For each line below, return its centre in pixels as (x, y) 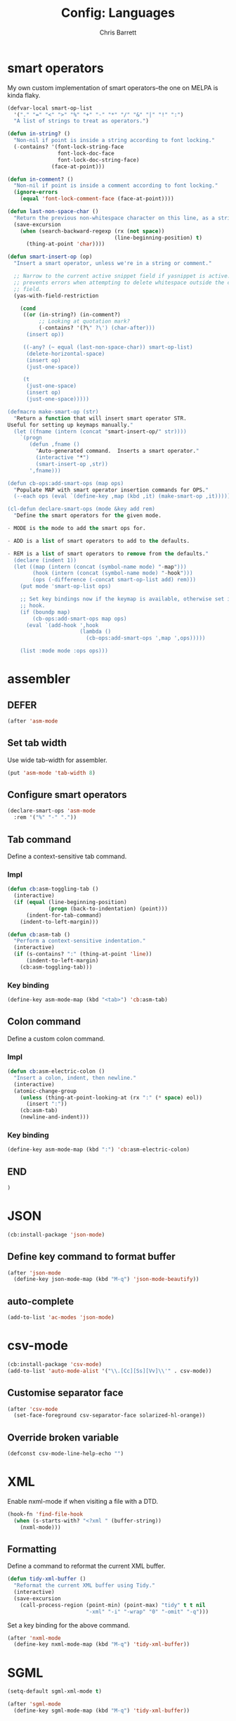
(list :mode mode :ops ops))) (64, 651)
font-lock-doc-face (86, 153)
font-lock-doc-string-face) (98, 160)
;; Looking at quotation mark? (84, 321)
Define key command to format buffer (91, 1257)
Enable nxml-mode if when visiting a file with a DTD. (83, 1501)
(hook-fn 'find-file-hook (45, 1514)
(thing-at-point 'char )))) (65, 244)
